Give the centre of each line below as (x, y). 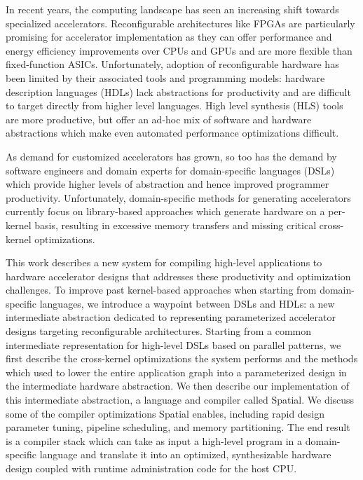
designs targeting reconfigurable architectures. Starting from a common (159, 331)
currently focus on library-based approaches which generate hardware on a (165, 211)
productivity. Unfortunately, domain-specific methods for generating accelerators (178, 197)
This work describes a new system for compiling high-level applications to (164, 262)
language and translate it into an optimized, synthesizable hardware (185, 454)
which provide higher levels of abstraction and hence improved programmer (167, 184)
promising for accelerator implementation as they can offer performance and (169, 37)
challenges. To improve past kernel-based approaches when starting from (161, 290)
